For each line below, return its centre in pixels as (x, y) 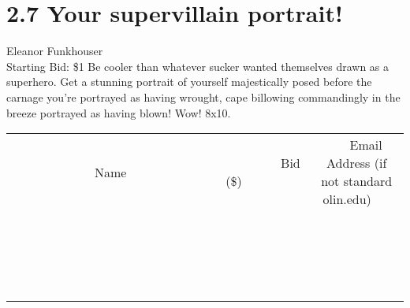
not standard (357, 181)
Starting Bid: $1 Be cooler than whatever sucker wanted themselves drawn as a (198, 66)
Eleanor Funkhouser (55, 51)
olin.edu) (347, 199)
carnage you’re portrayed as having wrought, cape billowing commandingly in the (203, 96)
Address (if (357, 163)
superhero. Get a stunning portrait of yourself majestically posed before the (189, 82)
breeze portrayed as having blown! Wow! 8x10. (119, 112)
